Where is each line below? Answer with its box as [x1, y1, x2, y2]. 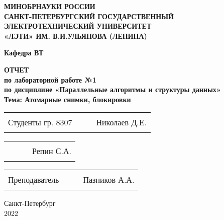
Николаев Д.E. [96, 116, 147, 128]
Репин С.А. [32, 145, 71, 157]
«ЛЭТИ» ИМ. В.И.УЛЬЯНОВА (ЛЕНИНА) [4, 30, 147, 41]
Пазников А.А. [83, 174, 135, 186]
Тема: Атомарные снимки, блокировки [4, 94, 131, 104]
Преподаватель [8, 174, 59, 186]
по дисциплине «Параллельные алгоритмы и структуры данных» [4, 84, 221, 95]
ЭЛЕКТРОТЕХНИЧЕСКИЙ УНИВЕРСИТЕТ [4, 21, 152, 31]
